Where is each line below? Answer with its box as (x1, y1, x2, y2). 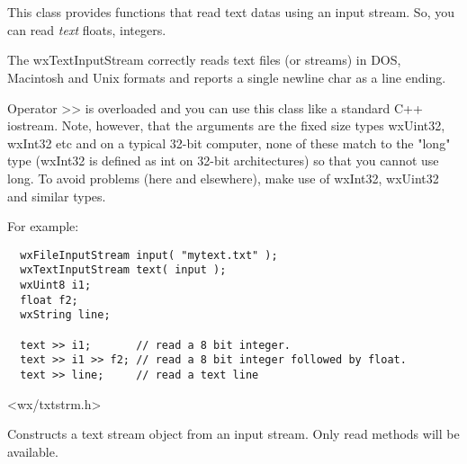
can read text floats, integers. (7, 20, 166, 39)
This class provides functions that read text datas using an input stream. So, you (7, 3, 454, 22)
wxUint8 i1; (20, 279, 92, 292)
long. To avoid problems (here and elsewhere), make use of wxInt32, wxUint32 (7, 168, 439, 187)
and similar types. (7, 186, 106, 205)
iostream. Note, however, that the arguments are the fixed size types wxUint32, (7, 116, 445, 135)
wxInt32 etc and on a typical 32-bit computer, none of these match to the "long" (7, 133, 451, 152)
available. (7, 442, 58, 460)
